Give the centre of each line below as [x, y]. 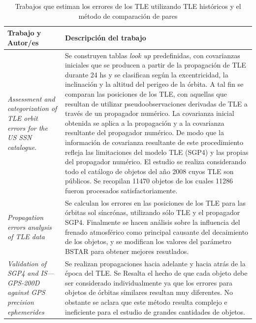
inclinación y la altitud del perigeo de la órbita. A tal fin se [154, 84]
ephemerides [26, 311]
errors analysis [30, 227]
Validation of [27, 263]
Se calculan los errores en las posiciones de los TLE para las [156, 202]
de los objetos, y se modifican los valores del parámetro [148, 241]
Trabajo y [24, 33]
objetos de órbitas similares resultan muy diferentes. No [149, 292]
